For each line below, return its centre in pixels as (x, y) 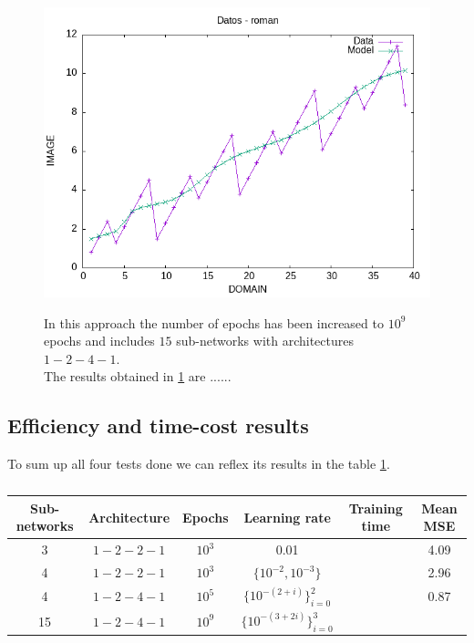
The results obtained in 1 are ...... (138, 376)
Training (376, 508)
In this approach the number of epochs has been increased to (214, 322)
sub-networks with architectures (265, 341)
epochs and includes (99, 341)
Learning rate (287, 517)
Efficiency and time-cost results (158, 425)
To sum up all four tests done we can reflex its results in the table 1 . (199, 464)
